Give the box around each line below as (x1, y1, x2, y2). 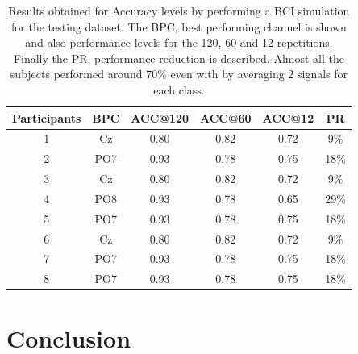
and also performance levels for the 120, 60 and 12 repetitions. (25, 34, 333, 51)
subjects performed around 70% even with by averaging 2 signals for (10, 65, 348, 82)
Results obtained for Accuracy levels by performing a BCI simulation (8, 2, 350, 19)
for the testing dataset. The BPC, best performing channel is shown (11, 18, 347, 35)
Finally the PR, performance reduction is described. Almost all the (13, 49, 344, 66)
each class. (153, 81, 205, 98)
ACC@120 (131, 109, 189, 126)
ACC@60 (200, 109, 252, 126)
